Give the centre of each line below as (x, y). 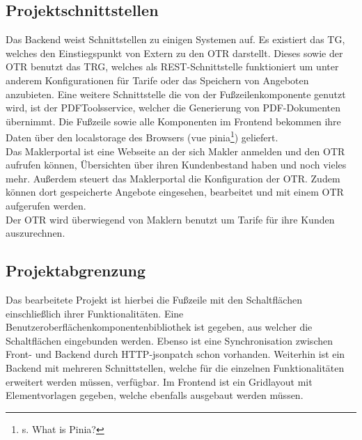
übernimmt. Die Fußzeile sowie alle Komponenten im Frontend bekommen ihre (173, 121)
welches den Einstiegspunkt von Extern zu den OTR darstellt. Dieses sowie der (174, 53)
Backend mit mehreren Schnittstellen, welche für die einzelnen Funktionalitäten (175, 367)
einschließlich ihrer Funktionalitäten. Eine (95, 313)
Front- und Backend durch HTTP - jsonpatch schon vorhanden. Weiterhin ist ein (175, 354)
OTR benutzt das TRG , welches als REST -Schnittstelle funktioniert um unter (172, 66)
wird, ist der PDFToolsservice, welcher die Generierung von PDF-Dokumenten (173, 108)
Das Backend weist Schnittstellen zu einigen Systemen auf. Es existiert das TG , (175, 39)
